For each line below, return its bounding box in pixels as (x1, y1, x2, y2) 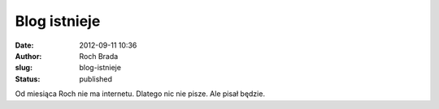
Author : (15, 51, 42, 61)
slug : (15, 63, 33, 73)
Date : (15, 40, 34, 50)
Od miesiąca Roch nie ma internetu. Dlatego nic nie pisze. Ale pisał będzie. (15, 89, 266, 99)
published (79, 73, 113, 84)
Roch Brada (79, 51, 119, 61)
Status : (15, 73, 41, 84)
